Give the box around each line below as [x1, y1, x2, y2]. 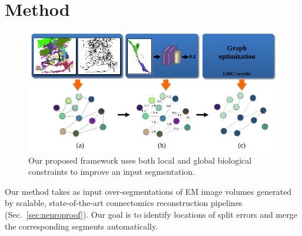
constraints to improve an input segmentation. [28, 165, 195, 178]
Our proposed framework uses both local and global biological [28, 154, 252, 166]
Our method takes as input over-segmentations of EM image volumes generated [5, 185, 292, 197]
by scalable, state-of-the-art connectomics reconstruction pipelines [5, 197, 243, 209]
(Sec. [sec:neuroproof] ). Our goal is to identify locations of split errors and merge [5, 208, 297, 221]
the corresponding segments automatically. [5, 220, 158, 232]
